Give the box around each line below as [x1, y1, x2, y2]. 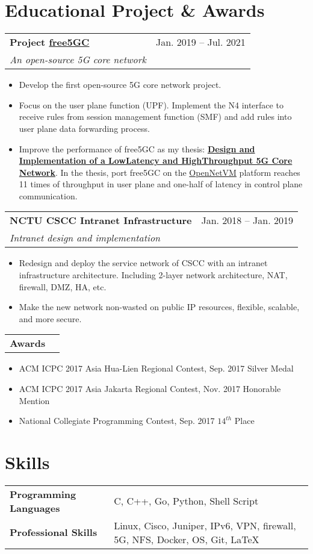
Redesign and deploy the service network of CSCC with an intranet [19, 257, 268, 269]
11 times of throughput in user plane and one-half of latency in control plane [19, 178, 303, 190]
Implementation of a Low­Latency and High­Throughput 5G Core [19, 154, 293, 167]
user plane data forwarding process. [19, 122, 150, 134]
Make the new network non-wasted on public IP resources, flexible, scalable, [19, 300, 300, 313]
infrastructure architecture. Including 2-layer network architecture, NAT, [19, 269, 288, 281]
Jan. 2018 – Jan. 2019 [201, 213, 293, 228]
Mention [19, 394, 50, 406]
